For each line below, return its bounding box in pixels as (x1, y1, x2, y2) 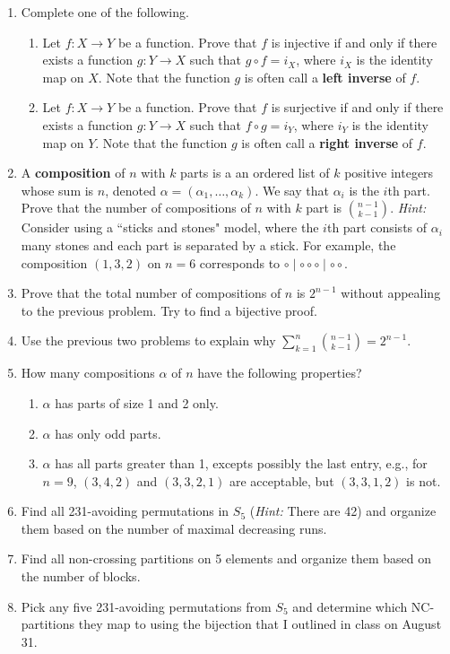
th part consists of (326, 218, 428, 237)
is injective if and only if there (271, 32, 437, 51)
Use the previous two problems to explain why (21, 331, 276, 350)
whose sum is (21, 180, 94, 199)
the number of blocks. (21, 567, 141, 586)
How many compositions (21, 363, 155, 382)
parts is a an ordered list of (180, 163, 330, 182)
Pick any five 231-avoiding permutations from (21, 597, 272, 615)
